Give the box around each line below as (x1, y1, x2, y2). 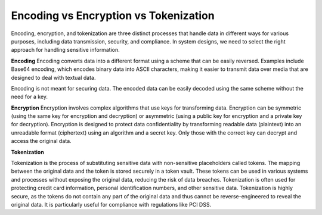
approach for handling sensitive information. (11, 46, 120, 54)
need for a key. (11, 93, 48, 101)
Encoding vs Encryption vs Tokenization (11, 9, 215, 22)
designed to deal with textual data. (11, 74, 96, 81)
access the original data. (11, 138, 72, 145)
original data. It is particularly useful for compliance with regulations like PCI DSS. (11, 201, 212, 208)
